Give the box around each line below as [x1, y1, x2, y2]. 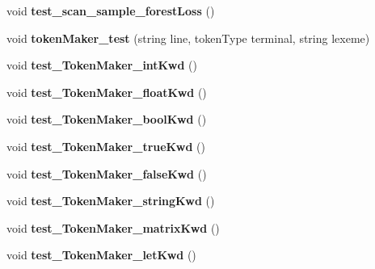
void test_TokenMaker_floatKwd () [6, 83, 207, 100]
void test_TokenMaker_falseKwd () [6, 165, 207, 182]
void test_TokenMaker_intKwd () [6, 57, 197, 74]
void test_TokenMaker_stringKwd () [6, 192, 215, 209]
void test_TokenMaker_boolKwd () [6, 111, 207, 128]
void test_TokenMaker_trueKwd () [6, 137, 205, 154]
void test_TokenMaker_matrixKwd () [6, 219, 220, 236]
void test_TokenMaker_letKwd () [6, 246, 196, 263]
